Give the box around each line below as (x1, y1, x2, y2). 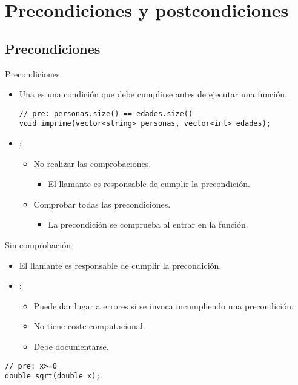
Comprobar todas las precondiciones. (33, 197, 171, 210)
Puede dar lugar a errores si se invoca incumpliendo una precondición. (33, 299, 294, 312)
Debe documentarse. (33, 340, 109, 353)
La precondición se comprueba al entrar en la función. (48, 218, 248, 231)
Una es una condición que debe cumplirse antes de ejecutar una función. (19, 88, 287, 100)
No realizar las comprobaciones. (33, 157, 151, 169)
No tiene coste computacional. (33, 320, 145, 332)
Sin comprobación (5, 239, 71, 251)
